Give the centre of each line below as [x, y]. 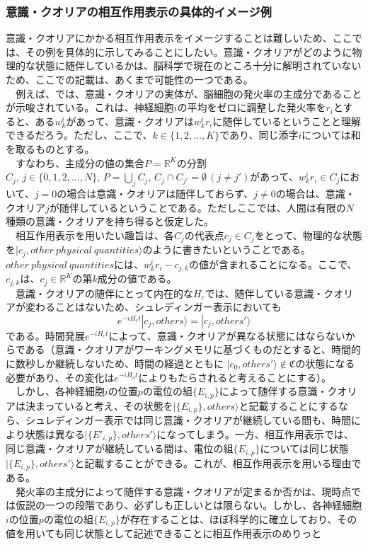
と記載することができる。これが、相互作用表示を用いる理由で [218, 463]
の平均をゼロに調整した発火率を [252, 107]
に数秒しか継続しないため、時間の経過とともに [115, 363]
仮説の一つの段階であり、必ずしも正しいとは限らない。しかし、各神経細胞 [189, 505]
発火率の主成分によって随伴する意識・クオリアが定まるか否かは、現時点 [183, 491]
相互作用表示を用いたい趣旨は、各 [94, 235]
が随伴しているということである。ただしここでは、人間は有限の [197, 207]
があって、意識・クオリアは [130, 121]
